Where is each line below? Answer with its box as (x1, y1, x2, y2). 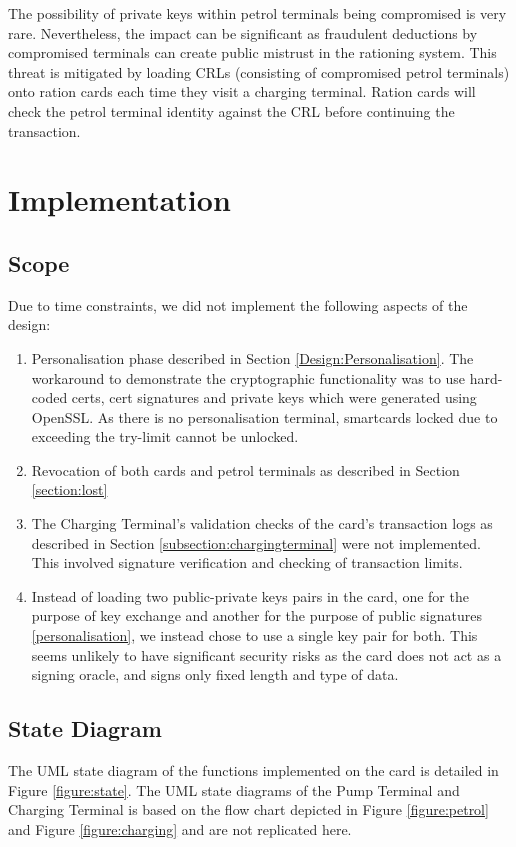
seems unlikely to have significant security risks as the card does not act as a (31, 644, 502, 665)
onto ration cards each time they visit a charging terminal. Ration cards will (8, 81, 476, 102)
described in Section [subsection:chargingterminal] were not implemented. (31, 532, 481, 553)
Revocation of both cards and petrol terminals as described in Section (31, 459, 460, 480)
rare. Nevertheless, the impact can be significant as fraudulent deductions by (8, 22, 478, 43)
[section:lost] (31, 479, 108, 500)
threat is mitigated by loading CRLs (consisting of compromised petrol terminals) (8, 61, 510, 82)
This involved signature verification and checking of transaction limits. (31, 552, 463, 573)
